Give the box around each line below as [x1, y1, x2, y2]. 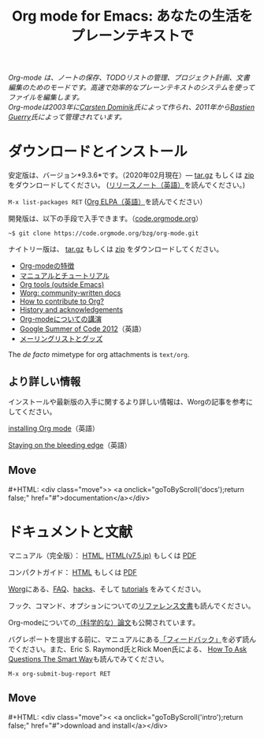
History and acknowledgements [19, 305, 124, 315]
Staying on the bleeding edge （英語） [8, 440, 132, 449]
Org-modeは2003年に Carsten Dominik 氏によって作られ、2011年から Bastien [8, 102, 255, 112]
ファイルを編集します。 [8, 92, 84, 102]
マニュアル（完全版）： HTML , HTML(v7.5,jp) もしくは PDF [8, 550, 197, 560]
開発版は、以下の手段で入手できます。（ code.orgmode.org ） [8, 214, 203, 223]
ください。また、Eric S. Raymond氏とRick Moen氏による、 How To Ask [14, 644, 247, 654]
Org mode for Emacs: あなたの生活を [11, 7, 254, 25]
